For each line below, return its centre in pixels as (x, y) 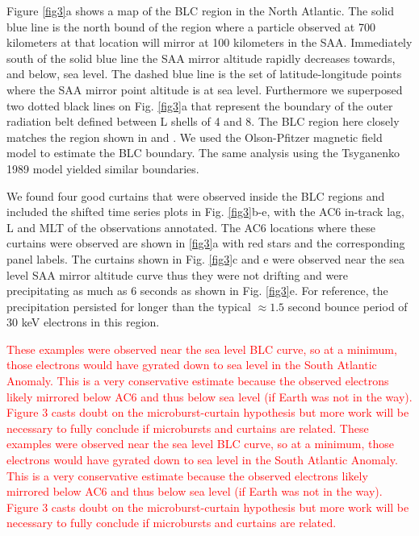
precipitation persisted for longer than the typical (129, 306)
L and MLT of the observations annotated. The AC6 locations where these (191, 227)
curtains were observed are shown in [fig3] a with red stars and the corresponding (206, 243)
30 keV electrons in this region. (83, 322)
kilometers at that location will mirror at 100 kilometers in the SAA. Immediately (209, 42)
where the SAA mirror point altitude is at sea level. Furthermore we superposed (205, 89)
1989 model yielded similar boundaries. (103, 168)
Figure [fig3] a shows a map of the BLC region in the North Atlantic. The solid (201, 10)
